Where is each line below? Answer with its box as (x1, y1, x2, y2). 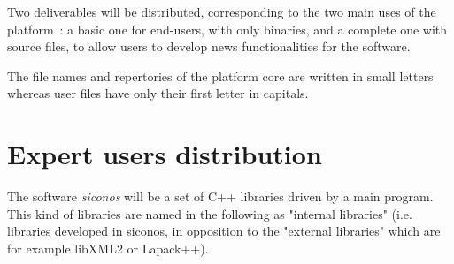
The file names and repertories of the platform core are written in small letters (7, 66, 434, 85)
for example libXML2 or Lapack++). (7, 238, 209, 257)
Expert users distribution (7, 136, 322, 172)
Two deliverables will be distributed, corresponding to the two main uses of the (7, 3, 436, 20)
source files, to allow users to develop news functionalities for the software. (7, 37, 411, 56)
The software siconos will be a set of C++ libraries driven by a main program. (7, 187, 434, 206)
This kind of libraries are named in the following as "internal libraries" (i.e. (7, 204, 412, 223)
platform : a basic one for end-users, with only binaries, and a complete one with (7, 19, 448, 38)
